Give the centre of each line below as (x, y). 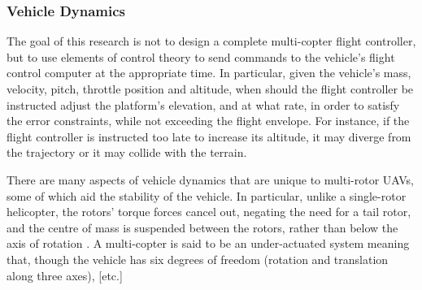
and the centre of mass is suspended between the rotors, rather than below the (202, 227)
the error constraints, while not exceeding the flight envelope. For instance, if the (208, 121)
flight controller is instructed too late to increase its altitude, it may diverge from (209, 136)
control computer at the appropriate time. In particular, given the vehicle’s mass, (209, 73)
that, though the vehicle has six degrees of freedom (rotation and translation (198, 259)
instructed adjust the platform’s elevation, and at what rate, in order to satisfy (203, 104)
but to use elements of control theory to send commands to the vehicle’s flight (201, 56)
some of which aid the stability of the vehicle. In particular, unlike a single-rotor (207, 195)
